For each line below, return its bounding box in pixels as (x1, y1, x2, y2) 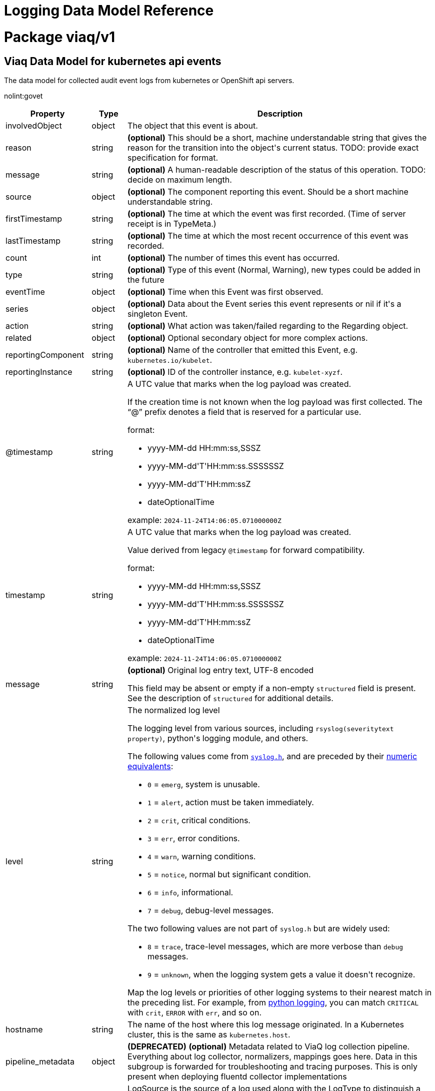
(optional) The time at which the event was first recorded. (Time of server (127, 208, 406, 219)
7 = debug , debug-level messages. (147, 905, 274, 915)
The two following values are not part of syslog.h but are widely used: (127, 923, 390, 933)
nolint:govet (4, 91, 43, 100)
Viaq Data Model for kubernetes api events (4, 55, 221, 68)
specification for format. (127, 152, 218, 163)
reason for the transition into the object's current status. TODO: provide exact (127, 142, 419, 153)
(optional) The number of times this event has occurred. (127, 252, 340, 263)
